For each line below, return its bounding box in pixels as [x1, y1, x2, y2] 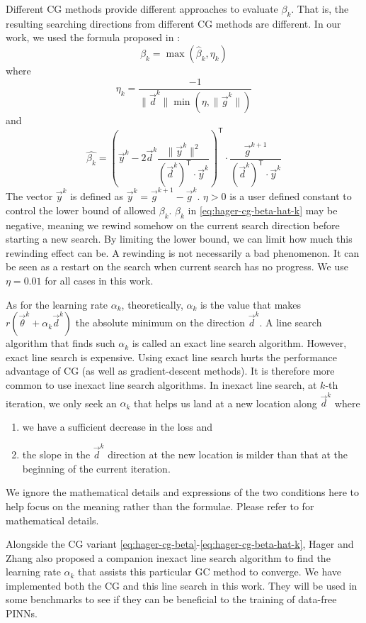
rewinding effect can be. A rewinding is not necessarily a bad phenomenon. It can [6, 245, 360, 260]
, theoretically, [121, 297, 183, 311]
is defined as [70, 188, 123, 203]
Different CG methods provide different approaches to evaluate [6, 1, 278, 16]
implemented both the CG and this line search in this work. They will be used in [6, 578, 358, 592]
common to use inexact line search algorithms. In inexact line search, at [6, 377, 317, 392]
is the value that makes [200, 297, 302, 311]
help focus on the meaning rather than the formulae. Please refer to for [6, 498, 314, 513]
